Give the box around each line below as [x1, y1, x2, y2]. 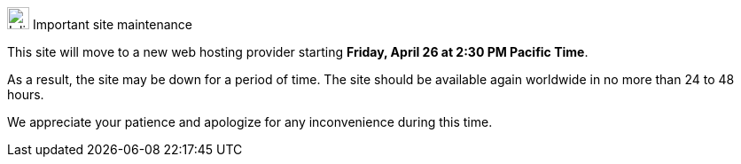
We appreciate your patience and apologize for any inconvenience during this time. [7, 114, 493, 129]
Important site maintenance [32, 17, 192, 32]
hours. [7, 87, 44, 102]
